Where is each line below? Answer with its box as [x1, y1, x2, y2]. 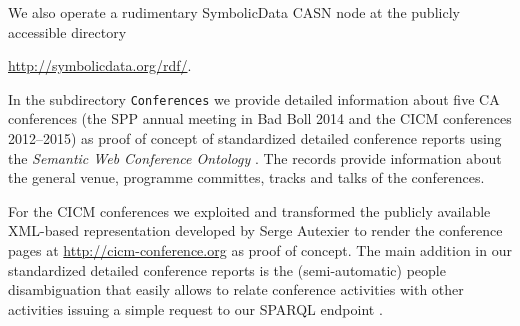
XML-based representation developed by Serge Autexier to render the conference [8, 220, 503, 241]
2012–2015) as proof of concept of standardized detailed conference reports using [8, 128, 502, 149]
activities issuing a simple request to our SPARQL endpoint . [8, 298, 383, 319]
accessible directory [8, 21, 127, 42]
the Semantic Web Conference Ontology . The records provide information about [8, 147, 502, 168]
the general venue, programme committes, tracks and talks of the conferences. [8, 167, 485, 188]
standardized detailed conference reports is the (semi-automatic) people [8, 259, 446, 280]
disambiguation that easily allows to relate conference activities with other [8, 279, 464, 300]
